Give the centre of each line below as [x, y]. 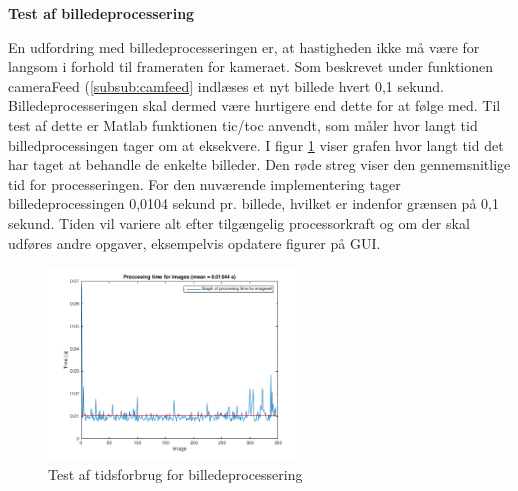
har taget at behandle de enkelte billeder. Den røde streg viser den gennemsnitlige [259, 164]
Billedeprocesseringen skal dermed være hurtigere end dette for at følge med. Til [254, 105]
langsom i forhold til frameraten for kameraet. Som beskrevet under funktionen [251, 66]
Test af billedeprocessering [101, 13]
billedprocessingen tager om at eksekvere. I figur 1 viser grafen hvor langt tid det [256, 144]
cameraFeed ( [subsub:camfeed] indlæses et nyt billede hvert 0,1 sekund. [226, 85]
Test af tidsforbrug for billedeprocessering [175, 473]
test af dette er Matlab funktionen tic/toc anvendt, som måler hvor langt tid [243, 124]
